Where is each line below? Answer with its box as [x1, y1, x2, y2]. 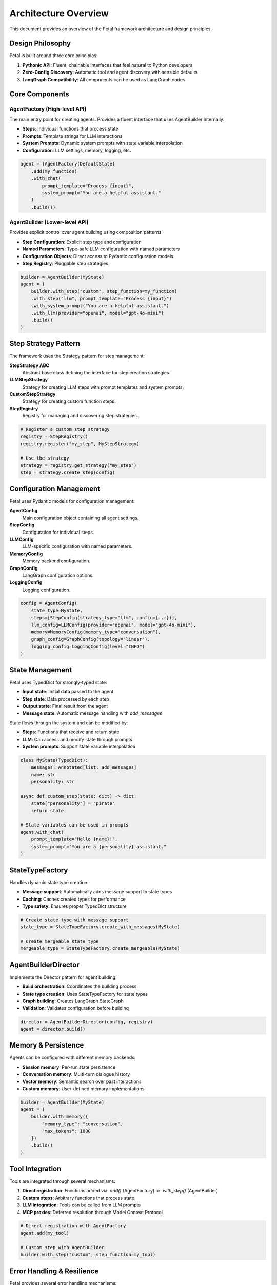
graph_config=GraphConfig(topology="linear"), [31, 636, 151, 642]
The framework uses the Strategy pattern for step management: [9, 353, 145, 359]
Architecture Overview [9, 8, 109, 19]
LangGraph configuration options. [22, 572, 94, 578]
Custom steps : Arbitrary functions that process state [22, 1195, 134, 1201]
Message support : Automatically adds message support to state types [22, 889, 172, 895]
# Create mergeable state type [20, 939, 100, 944]
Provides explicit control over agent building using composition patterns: [9, 229, 163, 235]
